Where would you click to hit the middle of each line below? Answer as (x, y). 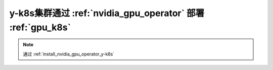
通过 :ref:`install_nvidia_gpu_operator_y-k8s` (69, 54)
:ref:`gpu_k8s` (40, 27)
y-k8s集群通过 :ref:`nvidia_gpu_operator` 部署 (107, 13)
